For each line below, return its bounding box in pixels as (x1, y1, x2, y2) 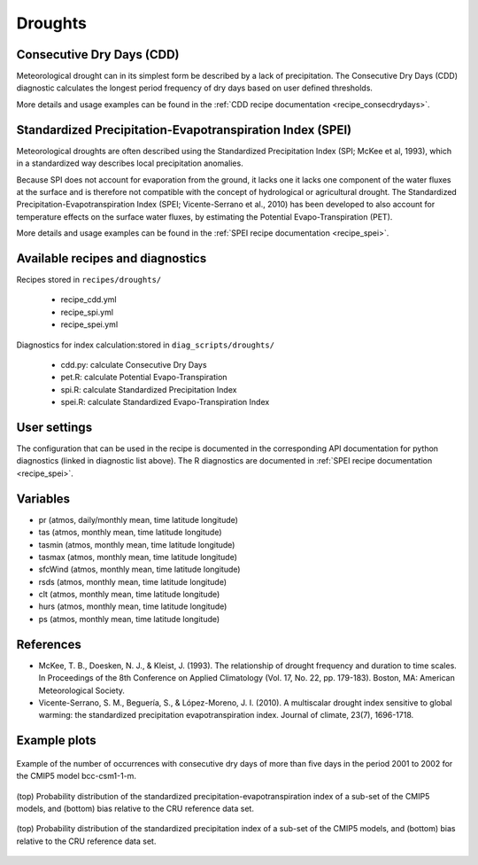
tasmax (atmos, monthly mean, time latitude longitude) (38, 551, 238, 562)
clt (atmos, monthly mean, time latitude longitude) (38, 589, 220, 600)
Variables (16, 491, 71, 506)
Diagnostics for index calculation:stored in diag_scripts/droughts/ (16, 339, 274, 350)
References (16, 636, 81, 651)
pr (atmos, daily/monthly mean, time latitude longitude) (38, 514, 239, 525)
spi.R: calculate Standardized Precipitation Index (60, 384, 237, 394)
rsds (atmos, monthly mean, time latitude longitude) (38, 576, 227, 587)
